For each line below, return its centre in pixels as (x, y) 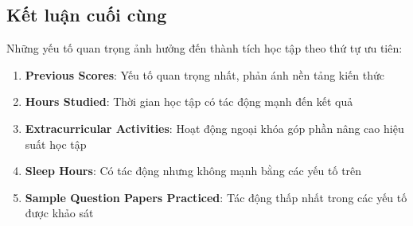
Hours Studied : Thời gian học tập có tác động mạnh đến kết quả (189, 101)
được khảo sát (59, 213)
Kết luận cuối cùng (87, 15)
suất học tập (56, 144)
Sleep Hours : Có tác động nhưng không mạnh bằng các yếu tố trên (193, 171)
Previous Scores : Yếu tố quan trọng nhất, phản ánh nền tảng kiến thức (205, 74)
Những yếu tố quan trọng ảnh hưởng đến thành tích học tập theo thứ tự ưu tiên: (205, 48)
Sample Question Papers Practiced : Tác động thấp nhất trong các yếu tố (216, 197)
